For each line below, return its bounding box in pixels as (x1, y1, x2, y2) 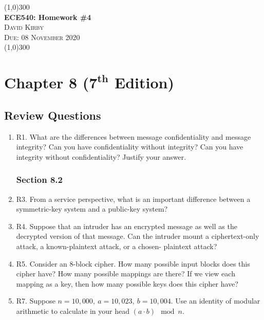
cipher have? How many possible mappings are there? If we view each (16, 268, 235, 279)
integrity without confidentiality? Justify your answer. (16, 151, 186, 162)
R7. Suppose (16, 295, 55, 306)
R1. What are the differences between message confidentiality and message (16, 131, 251, 142)
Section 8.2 (16, 173, 63, 186)
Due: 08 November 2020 (4, 31, 80, 42)
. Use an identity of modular (171, 295, 260, 306)
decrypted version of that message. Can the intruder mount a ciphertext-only (16, 231, 259, 241)
